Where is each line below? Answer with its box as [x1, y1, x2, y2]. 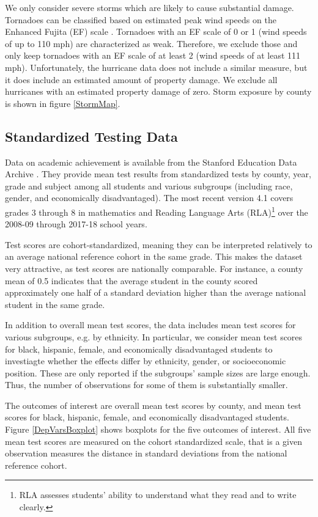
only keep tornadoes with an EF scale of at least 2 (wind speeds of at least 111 [5, 49, 301, 62]
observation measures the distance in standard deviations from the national [5, 447, 287, 460]
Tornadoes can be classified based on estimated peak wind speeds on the [5, 13, 276, 26]
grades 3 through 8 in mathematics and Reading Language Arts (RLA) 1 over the [5, 204, 308, 218]
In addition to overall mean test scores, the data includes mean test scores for [5, 318, 296, 331]
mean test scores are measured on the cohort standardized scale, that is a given [5, 435, 302, 447]
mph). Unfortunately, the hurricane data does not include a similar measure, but [5, 61, 308, 73]
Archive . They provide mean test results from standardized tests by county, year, [5, 167, 311, 180]
